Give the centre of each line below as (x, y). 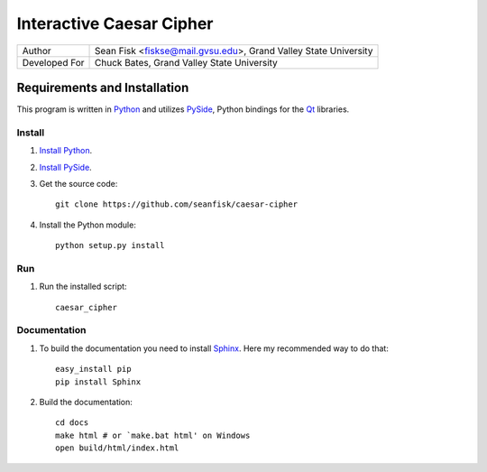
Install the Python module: (88, 225)
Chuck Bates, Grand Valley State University (187, 62)
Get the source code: (78, 183)
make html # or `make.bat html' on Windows (153, 435)
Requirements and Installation (103, 87)
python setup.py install (110, 245)
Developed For (53, 62)
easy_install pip (93, 369)
